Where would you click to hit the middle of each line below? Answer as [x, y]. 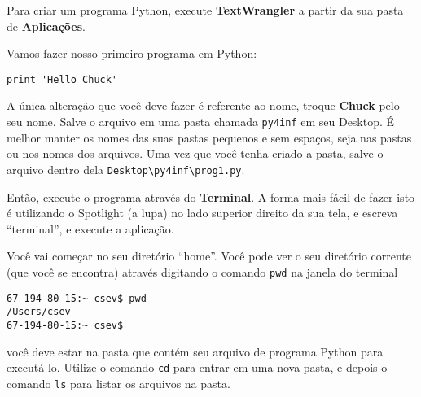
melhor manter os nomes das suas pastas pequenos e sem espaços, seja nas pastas [209, 137]
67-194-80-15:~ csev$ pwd [77, 298]
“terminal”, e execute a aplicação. [90, 228]
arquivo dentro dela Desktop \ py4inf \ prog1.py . [126, 169]
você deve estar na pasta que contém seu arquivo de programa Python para [195, 351]
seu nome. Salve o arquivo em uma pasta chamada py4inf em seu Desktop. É [201, 122]
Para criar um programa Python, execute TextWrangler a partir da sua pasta [205, 10]
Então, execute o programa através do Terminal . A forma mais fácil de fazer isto [211, 196]
